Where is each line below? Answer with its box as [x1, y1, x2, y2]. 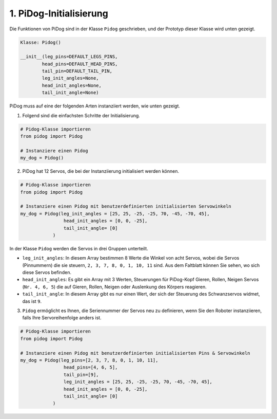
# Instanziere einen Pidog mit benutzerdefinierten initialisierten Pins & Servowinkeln [20, 350, 251, 356]
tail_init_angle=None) [42, 90, 100, 96]
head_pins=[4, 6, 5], [63, 365, 118, 370]
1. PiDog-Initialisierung [9, 8, 109, 19]
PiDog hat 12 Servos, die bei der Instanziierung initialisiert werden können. [22, 168, 180, 174]
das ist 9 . [22, 298, 42, 304]
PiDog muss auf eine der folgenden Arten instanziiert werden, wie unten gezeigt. [9, 103, 181, 109]
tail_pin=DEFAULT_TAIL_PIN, [42, 68, 113, 74]
